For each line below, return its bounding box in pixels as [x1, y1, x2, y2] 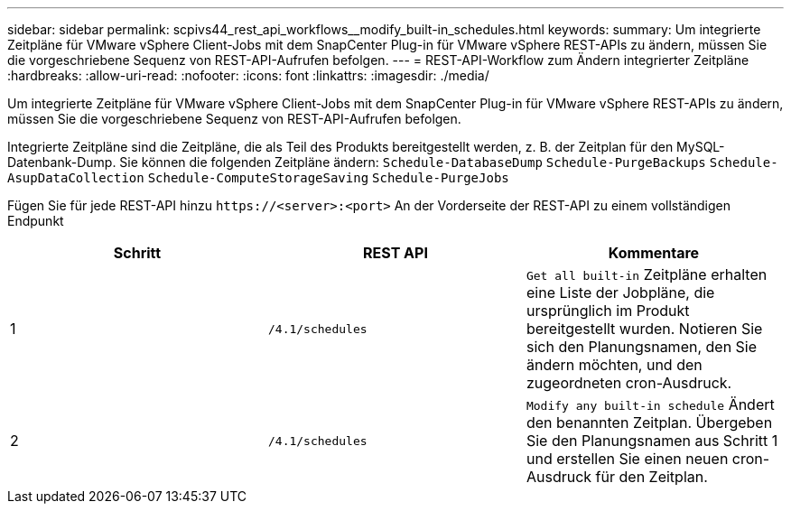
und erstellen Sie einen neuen [526, 450, 729, 468]
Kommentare [608, 244, 700, 262]
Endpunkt [7, 213, 64, 228]
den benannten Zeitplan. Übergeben [526, 413, 773, 432]
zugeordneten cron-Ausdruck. [526, 374, 732, 392]
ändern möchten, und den [526, 356, 703, 374]
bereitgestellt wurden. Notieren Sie [526, 320, 763, 338]
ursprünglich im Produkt [526, 302, 690, 320]
